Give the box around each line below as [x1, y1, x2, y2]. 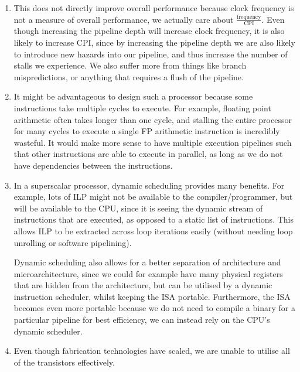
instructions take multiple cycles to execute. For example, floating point [13, 101, 271, 114]
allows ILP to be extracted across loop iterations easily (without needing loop [13, 224, 293, 237]
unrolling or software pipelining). [13, 236, 132, 248]
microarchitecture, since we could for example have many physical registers [13, 267, 283, 279]
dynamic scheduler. [13, 325, 83, 337]
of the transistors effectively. [13, 356, 115, 368]
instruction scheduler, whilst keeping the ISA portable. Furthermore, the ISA [13, 290, 291, 302]
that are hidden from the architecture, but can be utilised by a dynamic [13, 279, 272, 291]
